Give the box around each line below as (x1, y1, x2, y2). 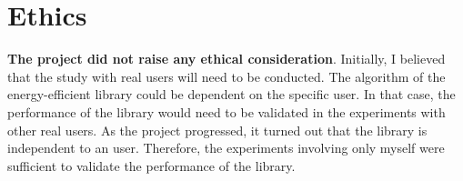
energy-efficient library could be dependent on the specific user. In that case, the (7, 85, 456, 104)
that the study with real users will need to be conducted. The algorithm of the (7, 66, 446, 85)
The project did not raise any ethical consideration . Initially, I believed (7, 49, 446, 68)
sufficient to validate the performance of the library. (7, 156, 296, 175)
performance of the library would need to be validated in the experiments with (7, 102, 446, 121)
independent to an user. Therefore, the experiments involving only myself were (7, 138, 445, 157)
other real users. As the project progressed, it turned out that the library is (7, 120, 428, 139)
